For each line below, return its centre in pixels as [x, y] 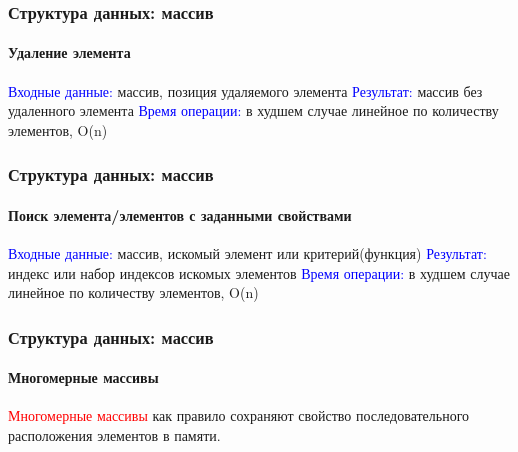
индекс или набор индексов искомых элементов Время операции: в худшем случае [259, 272]
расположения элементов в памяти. [114, 435]
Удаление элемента [69, 52]
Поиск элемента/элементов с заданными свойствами [180, 214]
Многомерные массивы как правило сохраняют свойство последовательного [239, 415]
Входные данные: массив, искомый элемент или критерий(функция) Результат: [247, 253]
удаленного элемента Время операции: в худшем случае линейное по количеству [253, 110]
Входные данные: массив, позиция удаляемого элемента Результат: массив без [245, 90]
